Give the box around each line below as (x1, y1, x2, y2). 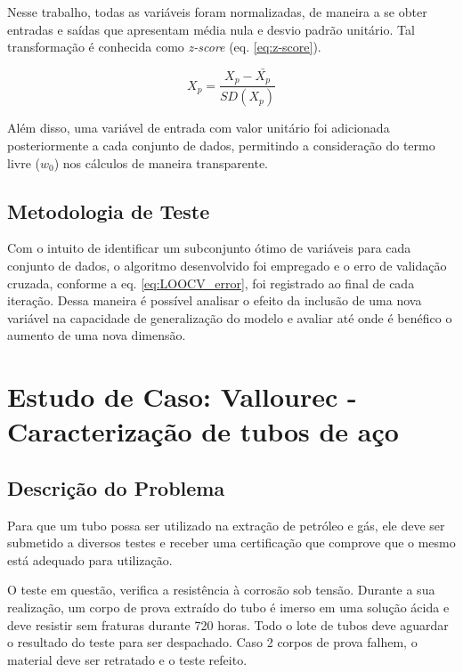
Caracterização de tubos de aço (7, 413, 399, 449)
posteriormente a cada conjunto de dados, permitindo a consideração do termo (7, 135, 435, 154)
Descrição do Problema (7, 474, 225, 501)
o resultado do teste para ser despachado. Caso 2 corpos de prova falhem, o (7, 633, 418, 652)
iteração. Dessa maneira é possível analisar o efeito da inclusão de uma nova (7, 291, 422, 310)
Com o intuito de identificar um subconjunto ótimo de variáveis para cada (7, 239, 411, 257)
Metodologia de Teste (7, 197, 210, 224)
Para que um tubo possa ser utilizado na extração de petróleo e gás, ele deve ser (7, 515, 445, 534)
